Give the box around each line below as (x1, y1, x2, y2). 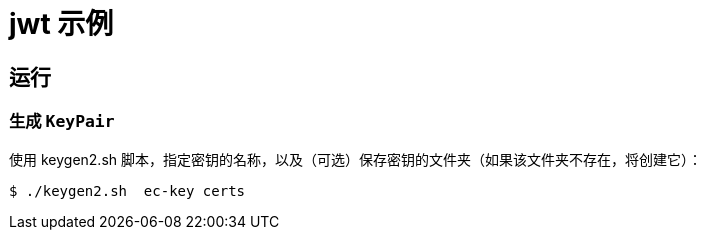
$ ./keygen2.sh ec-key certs (9, 182, 246, 199)
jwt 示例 (9, 7, 114, 41)
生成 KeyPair (9, 111, 115, 132)
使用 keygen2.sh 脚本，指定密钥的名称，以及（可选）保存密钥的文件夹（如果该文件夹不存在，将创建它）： (9, 150, 702, 168)
